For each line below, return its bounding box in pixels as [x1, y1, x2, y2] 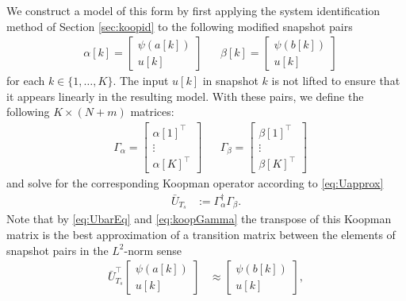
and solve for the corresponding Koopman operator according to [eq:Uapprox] [6, 175, 384, 191]
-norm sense [124, 241, 182, 258]
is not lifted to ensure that [271, 72, 400, 89]
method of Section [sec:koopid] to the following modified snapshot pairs [6, 17, 353, 34]
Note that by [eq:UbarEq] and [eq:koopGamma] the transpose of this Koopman [6, 210, 392, 227]
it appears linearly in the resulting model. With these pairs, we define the [6, 87, 364, 104]
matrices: [130, 103, 174, 120]
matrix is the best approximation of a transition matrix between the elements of [6, 226, 396, 242]
